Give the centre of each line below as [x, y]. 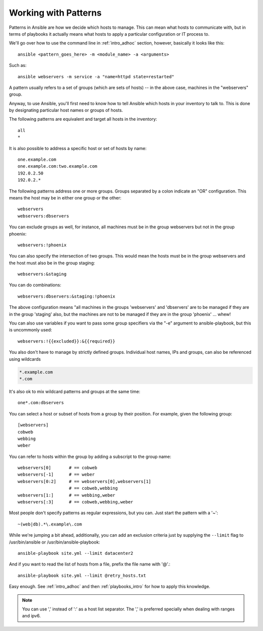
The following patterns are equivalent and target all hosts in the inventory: [83, 119]
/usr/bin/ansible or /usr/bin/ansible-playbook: [55, 542]
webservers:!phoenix [42, 245]
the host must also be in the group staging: [52, 263]
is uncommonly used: [30, 330]
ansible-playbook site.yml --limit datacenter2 [75, 553]
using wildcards [25, 359]
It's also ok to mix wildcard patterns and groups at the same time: [75, 392]
